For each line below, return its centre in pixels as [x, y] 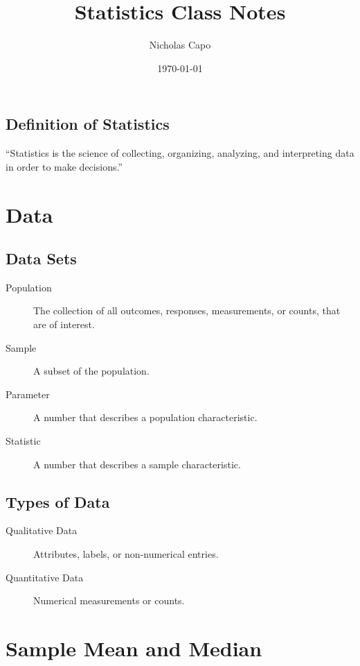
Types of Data [58, 501]
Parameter [28, 394]
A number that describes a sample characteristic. [137, 464]
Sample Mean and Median [134, 648]
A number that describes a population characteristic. [145, 417]
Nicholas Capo [180, 45]
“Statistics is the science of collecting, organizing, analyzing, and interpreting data [180, 153]
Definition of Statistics [88, 124]
